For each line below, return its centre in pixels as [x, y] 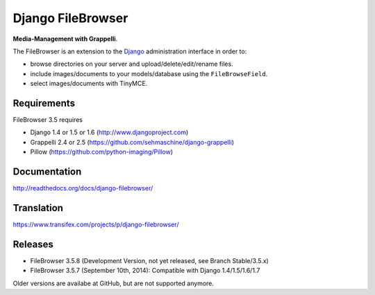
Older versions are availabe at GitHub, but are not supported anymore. [114, 283]
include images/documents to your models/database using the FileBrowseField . [149, 73]
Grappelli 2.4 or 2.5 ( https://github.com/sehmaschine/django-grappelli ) [132, 142]
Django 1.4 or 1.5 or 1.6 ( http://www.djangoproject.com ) [109, 132]
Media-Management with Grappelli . [65, 39]
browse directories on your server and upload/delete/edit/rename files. [132, 64]
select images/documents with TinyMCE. [89, 84]
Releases [33, 244]
